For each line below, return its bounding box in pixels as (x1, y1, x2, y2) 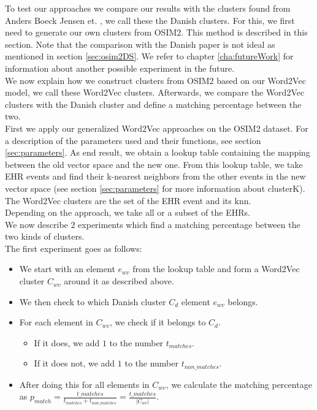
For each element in (19, 316, 93, 328)
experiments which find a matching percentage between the (78, 218, 300, 230)
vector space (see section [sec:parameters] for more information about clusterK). (5, 181, 305, 194)
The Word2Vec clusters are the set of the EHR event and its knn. (5, 194, 251, 207)
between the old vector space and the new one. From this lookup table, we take (5, 158, 303, 170)
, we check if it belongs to (110, 316, 206, 328)
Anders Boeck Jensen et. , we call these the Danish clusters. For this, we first (5, 13, 295, 26)
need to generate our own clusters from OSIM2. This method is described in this (5, 26, 308, 39)
